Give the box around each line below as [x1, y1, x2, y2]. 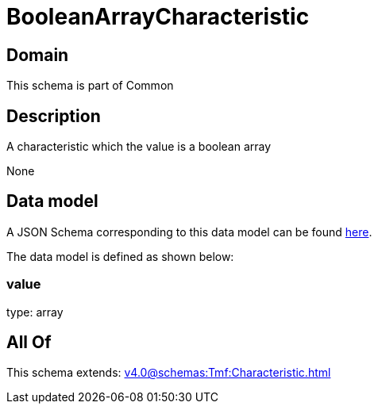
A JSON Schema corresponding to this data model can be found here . [6, 224, 372, 239]
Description [6, 105, 101, 126]
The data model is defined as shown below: [6, 249, 234, 263]
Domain [6, 44, 69, 65]
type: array [6, 305, 64, 319]
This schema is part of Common [6, 79, 174, 93]
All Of [6, 332, 52, 353]
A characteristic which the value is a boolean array [6, 140, 272, 154]
